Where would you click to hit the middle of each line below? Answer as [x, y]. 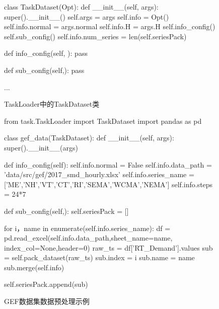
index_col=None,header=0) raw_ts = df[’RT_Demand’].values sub [108, 247]
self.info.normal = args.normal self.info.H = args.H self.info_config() [110, 26]
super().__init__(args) [41, 147]
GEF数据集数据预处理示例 [47, 301]
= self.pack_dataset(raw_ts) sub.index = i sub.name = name [99, 257]
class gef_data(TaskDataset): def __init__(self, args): [89, 138]
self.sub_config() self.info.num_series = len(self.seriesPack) [95, 36]
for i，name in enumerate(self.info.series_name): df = [87, 228]
